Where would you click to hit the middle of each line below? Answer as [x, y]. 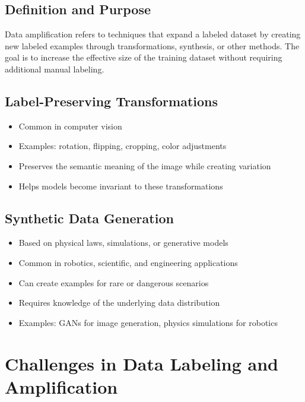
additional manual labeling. [55, 69]
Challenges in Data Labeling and [142, 363]
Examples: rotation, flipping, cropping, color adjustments [123, 146]
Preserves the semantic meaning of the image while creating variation [145, 165]
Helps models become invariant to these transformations [121, 186]
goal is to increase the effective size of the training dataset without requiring [144, 57]
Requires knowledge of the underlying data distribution [119, 303]
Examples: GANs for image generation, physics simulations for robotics [148, 322]
